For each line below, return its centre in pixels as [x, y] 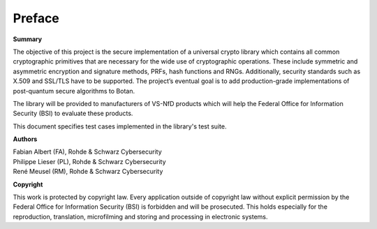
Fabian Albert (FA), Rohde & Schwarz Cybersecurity [87, 152]
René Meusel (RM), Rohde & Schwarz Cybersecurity [88, 172]
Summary [27, 39]
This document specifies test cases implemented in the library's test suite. [120, 126]
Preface [36, 18]
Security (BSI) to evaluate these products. [73, 113]
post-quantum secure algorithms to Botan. [74, 91]
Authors [25, 139]
